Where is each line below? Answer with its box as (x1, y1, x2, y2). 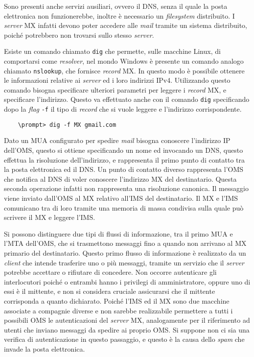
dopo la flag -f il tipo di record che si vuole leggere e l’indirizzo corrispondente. (4, 104, 242, 114)
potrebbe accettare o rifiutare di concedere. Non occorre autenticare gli (4, 267, 217, 277)
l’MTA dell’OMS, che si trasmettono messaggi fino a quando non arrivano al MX (4, 238, 247, 248)
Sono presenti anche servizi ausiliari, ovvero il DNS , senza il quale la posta (4, 1, 228, 11)
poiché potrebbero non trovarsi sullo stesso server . (4, 29, 154, 40)
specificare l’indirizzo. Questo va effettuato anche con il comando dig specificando (4, 94, 250, 104)
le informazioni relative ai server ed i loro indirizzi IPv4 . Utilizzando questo (4, 75, 231, 85)
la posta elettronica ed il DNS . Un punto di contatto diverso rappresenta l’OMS (4, 164, 244, 174)
